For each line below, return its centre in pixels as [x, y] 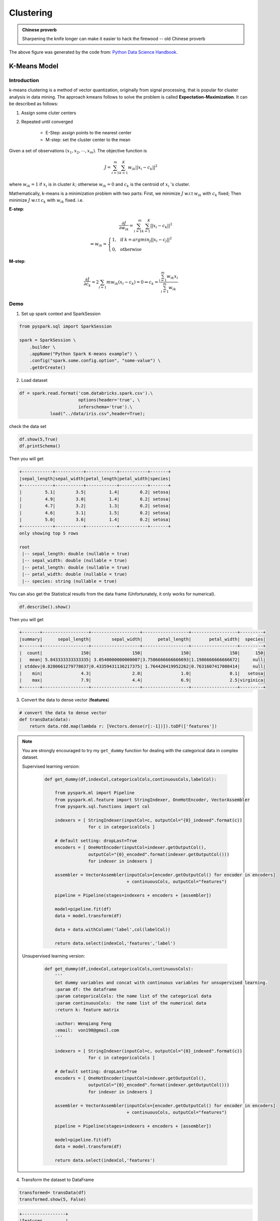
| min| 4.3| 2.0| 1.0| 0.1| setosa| [142, 673]
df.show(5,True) [39, 439]
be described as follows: [34, 104]
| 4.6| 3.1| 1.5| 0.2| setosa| [95, 513]
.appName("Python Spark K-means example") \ [84, 354]
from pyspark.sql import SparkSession [65, 326]
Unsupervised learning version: [54, 956]
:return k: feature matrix [87, 1010]
